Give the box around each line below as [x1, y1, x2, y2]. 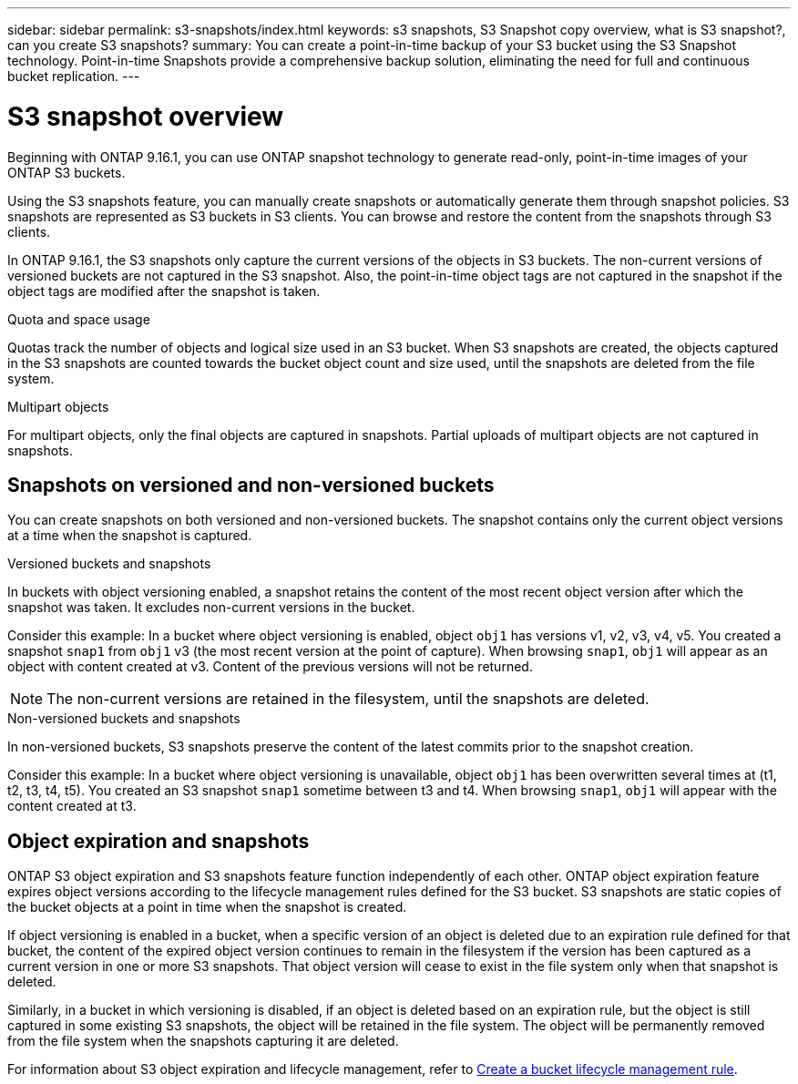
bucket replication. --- [7, 68, 140, 84]
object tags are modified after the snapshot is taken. [7, 282, 321, 299]
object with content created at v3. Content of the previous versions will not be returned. [7, 659, 533, 675]
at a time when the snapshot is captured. [7, 527, 252, 544]
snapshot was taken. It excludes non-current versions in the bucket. [7, 599, 415, 616]
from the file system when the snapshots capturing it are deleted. [7, 1033, 399, 1049]
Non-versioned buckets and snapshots [7, 711, 240, 727]
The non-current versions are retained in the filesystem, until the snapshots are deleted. [46, 690, 650, 709]
